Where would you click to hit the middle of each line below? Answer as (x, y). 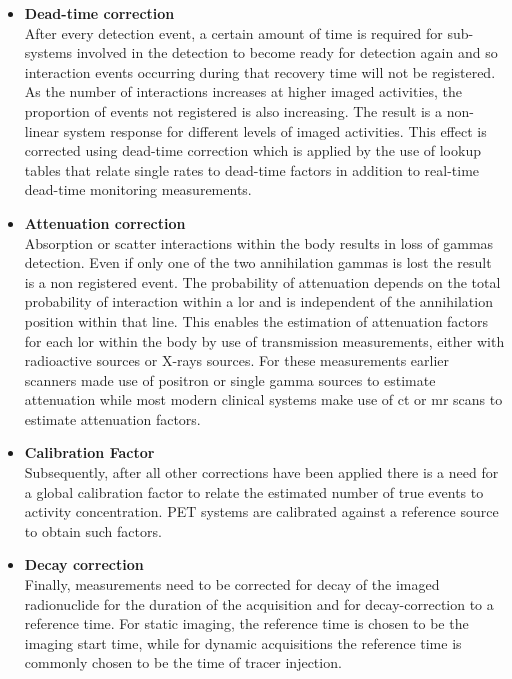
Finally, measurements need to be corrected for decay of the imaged (232, 584)
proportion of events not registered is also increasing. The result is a (233, 110)
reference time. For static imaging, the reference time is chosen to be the (246, 623)
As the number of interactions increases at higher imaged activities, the (243, 91)
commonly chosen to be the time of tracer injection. (183, 662)
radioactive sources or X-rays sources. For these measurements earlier (236, 360)
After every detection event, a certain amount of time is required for (233, 32)
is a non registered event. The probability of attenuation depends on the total (262, 281)
